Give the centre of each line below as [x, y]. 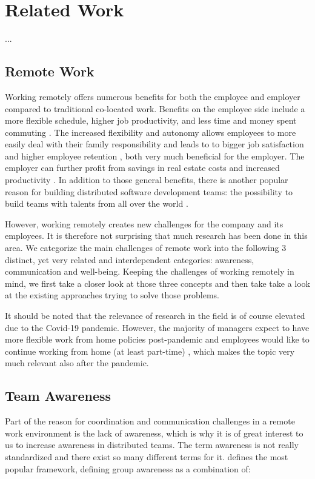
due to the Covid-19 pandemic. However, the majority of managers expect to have [157, 327]
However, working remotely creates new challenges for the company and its [144, 223]
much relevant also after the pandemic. [77, 363]
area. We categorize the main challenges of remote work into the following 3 [146, 248]
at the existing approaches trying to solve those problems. [112, 295]
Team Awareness [58, 396]
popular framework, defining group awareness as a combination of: [128, 468]
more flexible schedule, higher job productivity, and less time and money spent [151, 120]
